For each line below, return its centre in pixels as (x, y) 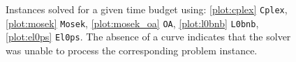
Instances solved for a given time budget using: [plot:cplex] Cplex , (147, 9)
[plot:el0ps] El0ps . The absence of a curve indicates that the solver (148, 37)
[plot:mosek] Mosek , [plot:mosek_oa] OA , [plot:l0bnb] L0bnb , (132, 23)
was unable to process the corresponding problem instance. (132, 50)
